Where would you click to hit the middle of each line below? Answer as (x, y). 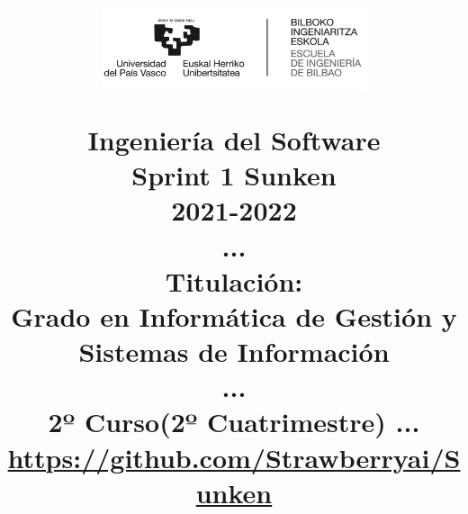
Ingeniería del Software (234, 139)
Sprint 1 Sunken (234, 175)
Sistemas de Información (234, 352)
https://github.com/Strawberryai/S (234, 457)
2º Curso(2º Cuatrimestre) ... (234, 422)
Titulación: (234, 280)
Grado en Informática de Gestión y (234, 316)
